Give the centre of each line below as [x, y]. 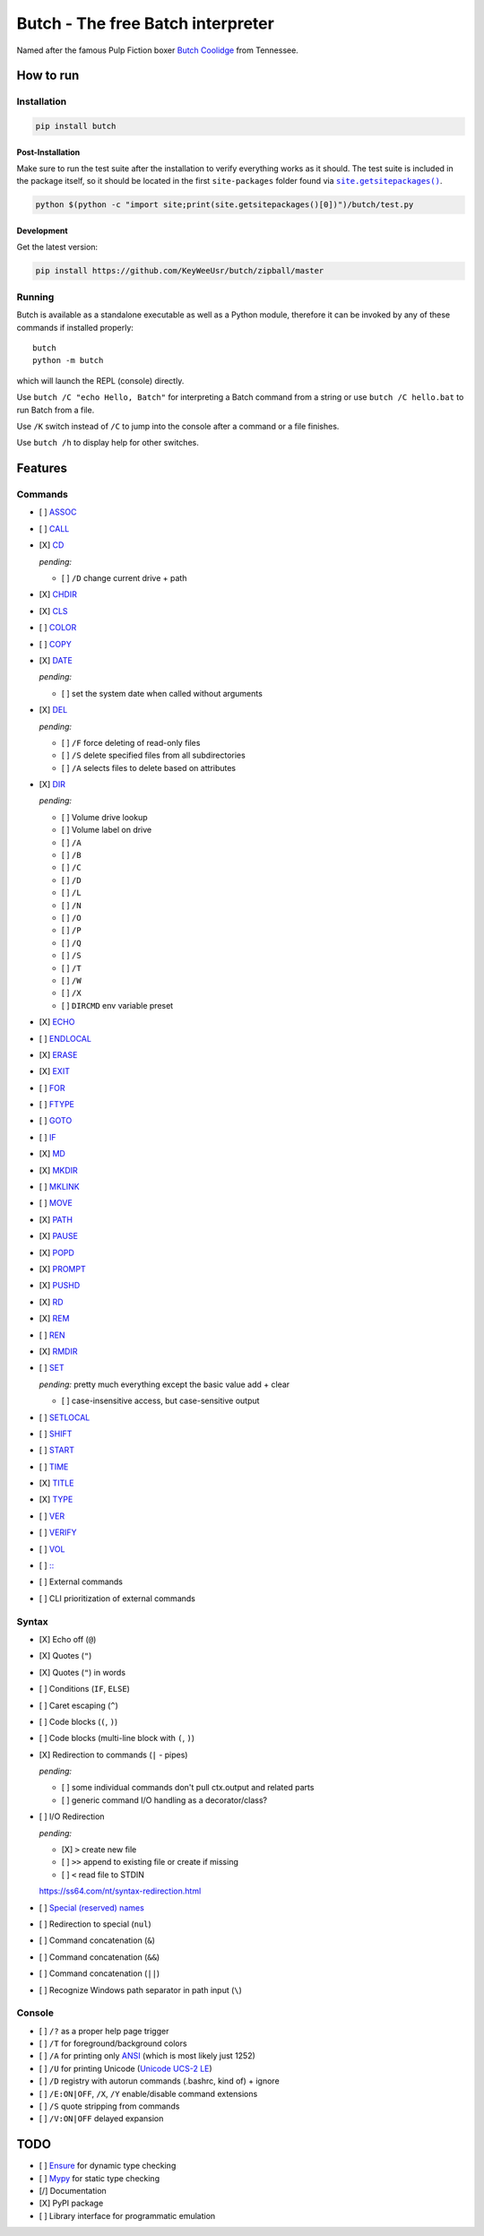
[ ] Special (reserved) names [92, 1907]
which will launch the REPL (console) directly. [100, 380]
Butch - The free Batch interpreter [146, 23]
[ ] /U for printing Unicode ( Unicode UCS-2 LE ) [125, 2068]
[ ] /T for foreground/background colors [113, 2043]
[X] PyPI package [71, 2203]
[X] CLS [53, 611]
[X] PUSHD [60, 1286]
